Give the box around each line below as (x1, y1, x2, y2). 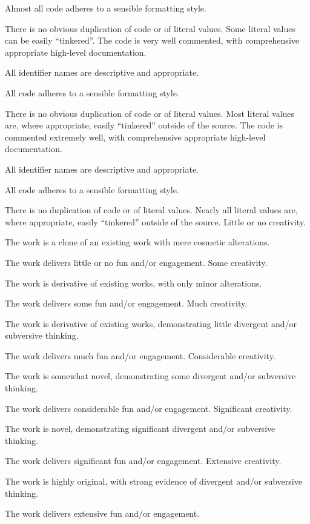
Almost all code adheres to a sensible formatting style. (5, 2, 206, 14)
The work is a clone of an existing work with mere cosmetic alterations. (5, 236, 270, 248)
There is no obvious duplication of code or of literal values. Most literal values (5, 107, 295, 119)
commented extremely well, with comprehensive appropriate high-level (5, 130, 266, 143)
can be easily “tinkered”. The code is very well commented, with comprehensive (5, 34, 299, 47)
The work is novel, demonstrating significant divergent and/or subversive (5, 422, 275, 435)
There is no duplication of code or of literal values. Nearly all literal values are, (5, 204, 298, 216)
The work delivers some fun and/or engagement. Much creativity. (5, 297, 248, 310)
